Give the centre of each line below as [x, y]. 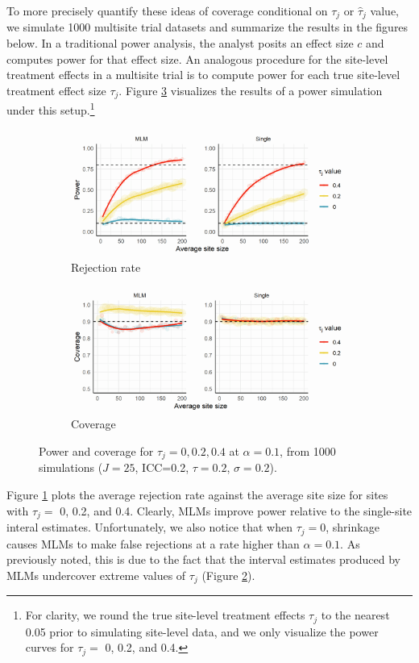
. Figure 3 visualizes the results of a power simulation [251, 90]
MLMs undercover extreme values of [96, 575]
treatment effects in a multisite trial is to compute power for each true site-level [203, 75]
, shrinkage [353, 527]
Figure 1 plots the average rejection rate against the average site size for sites [197, 495]
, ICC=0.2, [162, 467]
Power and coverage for [96, 451]
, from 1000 [308, 451]
